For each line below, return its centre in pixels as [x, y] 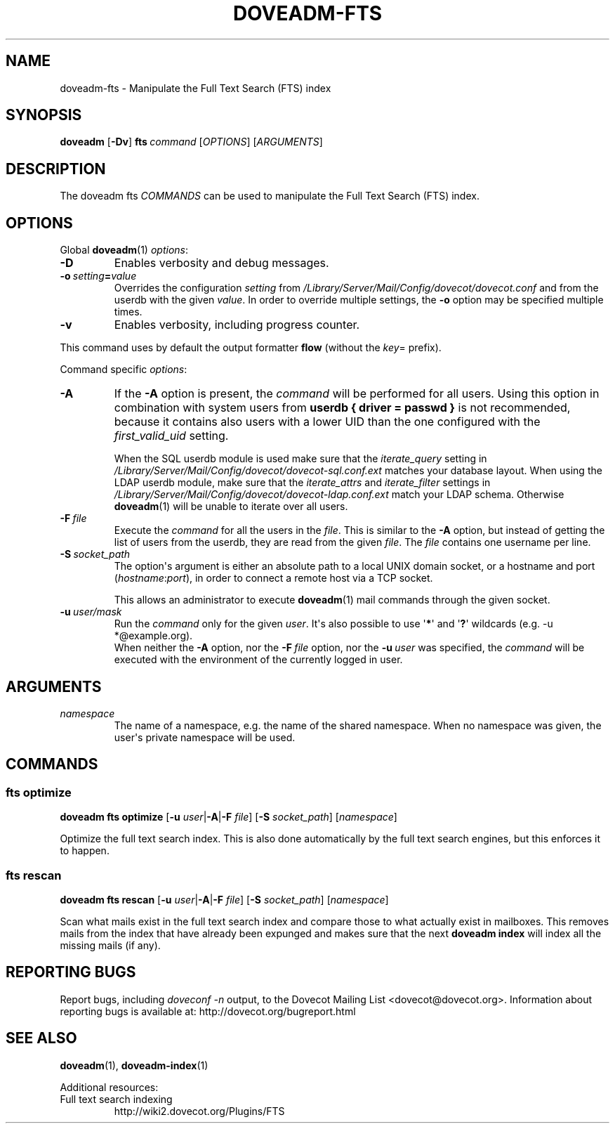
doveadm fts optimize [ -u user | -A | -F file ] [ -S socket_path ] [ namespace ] [229, 817]
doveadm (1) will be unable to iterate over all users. [231, 507]
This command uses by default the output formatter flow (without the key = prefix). [251, 348]
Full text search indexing [116, 1099]
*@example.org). [153, 636]
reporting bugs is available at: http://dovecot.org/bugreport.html [208, 1011]
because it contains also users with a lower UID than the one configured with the [327, 422]
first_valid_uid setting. [171, 436]
